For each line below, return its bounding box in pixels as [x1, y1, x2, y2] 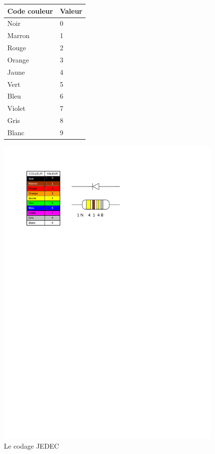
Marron [7, 30, 30, 41]
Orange [7, 54, 29, 64]
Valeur [60, 5, 83, 16]
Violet [7, 103, 25, 113]
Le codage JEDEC [4, 440, 59, 451]
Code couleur [7, 5, 53, 16]
